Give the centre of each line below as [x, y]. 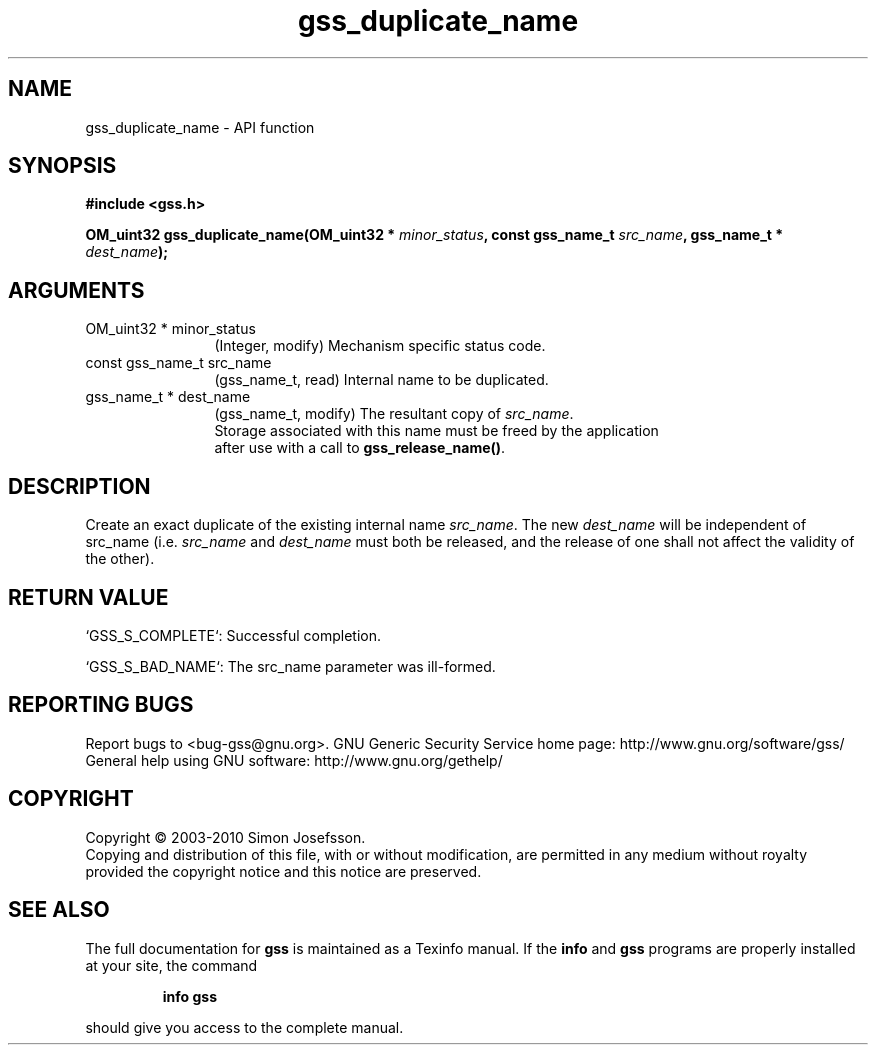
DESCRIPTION [79, 486]
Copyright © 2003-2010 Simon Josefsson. [225, 837]
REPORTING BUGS [101, 705]
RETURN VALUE [88, 597]
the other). [120, 559]
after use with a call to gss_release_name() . [360, 448]
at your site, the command [171, 965]
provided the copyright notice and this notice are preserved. [283, 871]
